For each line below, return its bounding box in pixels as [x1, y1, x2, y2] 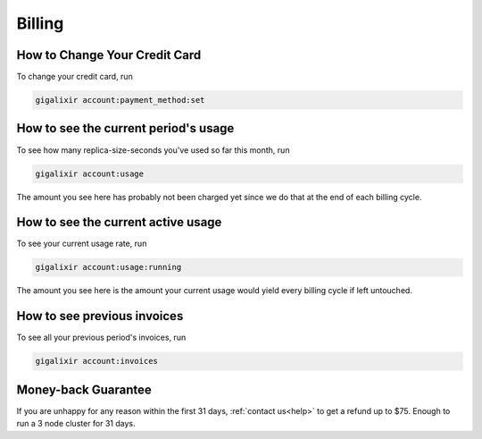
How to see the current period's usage [16, 121, 235, 136]
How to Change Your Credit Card [16, 47, 202, 63]
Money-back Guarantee [16, 382, 152, 397]
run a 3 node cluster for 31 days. [16, 418, 136, 429]
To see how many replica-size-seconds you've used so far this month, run [16, 144, 290, 156]
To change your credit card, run [16, 72, 133, 82]
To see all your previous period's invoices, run [16, 332, 187, 343]
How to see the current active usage [16, 215, 222, 230]
